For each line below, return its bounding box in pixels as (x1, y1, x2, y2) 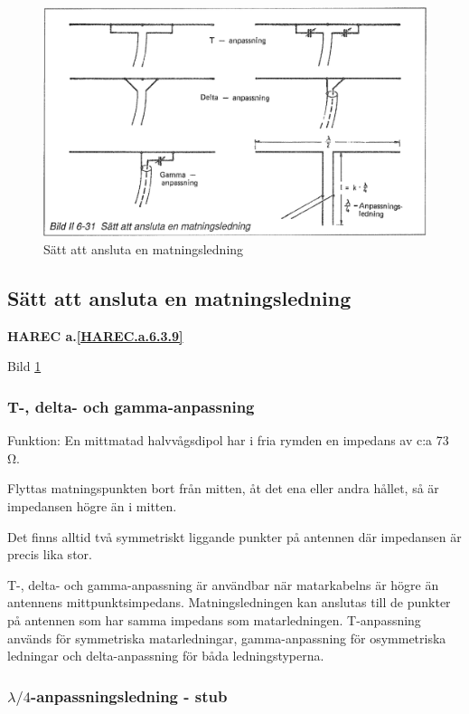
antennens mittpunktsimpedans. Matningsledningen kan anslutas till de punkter (7, 593, 451, 612)
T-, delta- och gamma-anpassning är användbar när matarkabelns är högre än (7, 575, 439, 594)
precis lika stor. (7, 545, 92, 564)
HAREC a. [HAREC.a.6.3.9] (7, 326, 183, 345)
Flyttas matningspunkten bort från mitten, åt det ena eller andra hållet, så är (7, 479, 439, 498)
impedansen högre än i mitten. (7, 496, 177, 515)
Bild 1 (7, 357, 42, 376)
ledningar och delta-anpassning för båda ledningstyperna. (7, 646, 324, 665)
